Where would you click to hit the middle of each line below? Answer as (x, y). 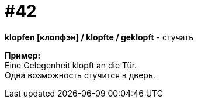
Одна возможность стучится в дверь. (80, 75)
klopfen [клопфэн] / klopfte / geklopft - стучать (99, 37)
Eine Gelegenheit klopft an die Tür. (71, 65)
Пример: (23, 55)
